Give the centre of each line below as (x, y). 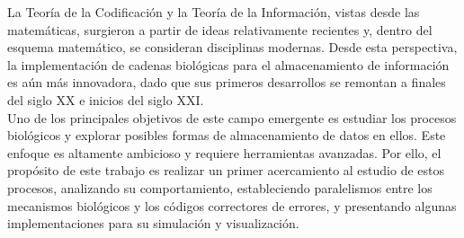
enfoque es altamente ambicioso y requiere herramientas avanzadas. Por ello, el (224, 152)
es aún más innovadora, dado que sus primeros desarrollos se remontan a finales (227, 82)
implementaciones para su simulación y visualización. (153, 223)
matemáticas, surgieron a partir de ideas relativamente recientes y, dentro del (220, 29)
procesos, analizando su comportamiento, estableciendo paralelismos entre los (220, 187)
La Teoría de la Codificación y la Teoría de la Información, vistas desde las (214, 12)
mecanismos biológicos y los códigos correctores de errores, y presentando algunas (232, 205)
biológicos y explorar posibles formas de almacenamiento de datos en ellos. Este (227, 135)
